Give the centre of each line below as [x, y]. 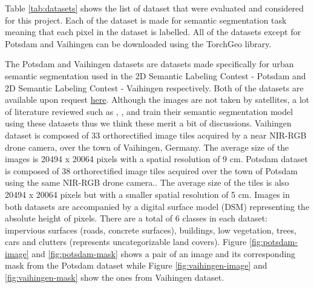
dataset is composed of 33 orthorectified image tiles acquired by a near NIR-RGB [156, 135]
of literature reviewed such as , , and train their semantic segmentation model [149, 111]
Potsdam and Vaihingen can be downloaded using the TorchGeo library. [138, 43]
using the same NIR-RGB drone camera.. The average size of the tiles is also [147, 182]
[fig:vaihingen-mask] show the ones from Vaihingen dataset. [115, 277]
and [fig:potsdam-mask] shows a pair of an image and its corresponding [164, 253]
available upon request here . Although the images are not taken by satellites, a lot [157, 100]
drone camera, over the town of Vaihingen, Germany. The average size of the [147, 147]
